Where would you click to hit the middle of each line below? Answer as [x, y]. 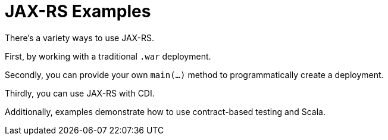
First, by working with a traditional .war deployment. [108, 56]
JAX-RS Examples [78, 11]
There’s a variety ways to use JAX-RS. [80, 38]
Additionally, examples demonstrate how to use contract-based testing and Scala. [165, 111]
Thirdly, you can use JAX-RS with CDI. [80, 93]
